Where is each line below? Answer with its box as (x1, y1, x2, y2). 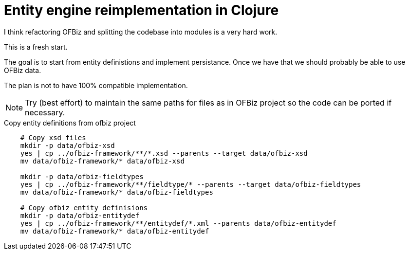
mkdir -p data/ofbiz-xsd (20, 141, 115, 149)
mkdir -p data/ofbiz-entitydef (20, 211, 140, 219)
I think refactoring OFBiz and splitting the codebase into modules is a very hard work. (4, 27, 278, 36)
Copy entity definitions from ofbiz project (4, 118, 136, 127)
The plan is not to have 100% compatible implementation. (4, 81, 188, 90)
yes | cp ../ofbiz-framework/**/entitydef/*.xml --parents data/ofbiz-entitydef (20, 219, 336, 227)
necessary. (25, 107, 65, 117)
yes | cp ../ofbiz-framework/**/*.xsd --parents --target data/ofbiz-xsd (20, 149, 308, 157)
